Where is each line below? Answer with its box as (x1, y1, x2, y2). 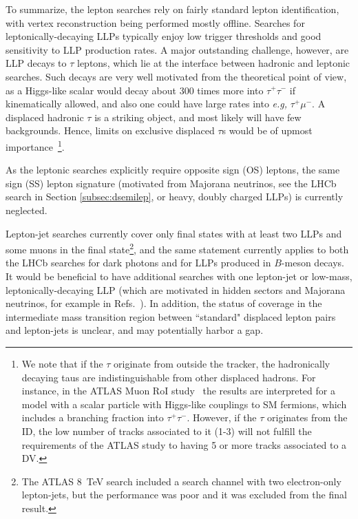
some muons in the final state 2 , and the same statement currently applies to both (6, 240, 349, 256)
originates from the (267, 410, 348, 425)
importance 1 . (6, 137, 65, 153)
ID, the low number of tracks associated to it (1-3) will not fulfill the (21, 423, 312, 438)
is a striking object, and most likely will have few (94, 109, 302, 124)
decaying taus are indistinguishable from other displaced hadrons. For (21, 370, 316, 384)
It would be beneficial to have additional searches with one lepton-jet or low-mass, (6, 269, 352, 283)
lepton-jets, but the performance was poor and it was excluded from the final (21, 487, 347, 502)
